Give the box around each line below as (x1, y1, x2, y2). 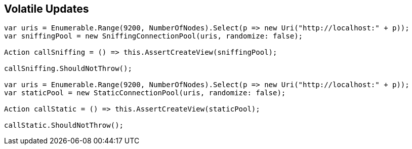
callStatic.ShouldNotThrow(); (4, 121, 124, 130)
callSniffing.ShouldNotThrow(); (4, 64, 132, 73)
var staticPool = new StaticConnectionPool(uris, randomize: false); (4, 89, 286, 97)
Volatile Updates (4, 3, 89, 15)
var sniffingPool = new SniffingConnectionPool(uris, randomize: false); (4, 32, 303, 41)
